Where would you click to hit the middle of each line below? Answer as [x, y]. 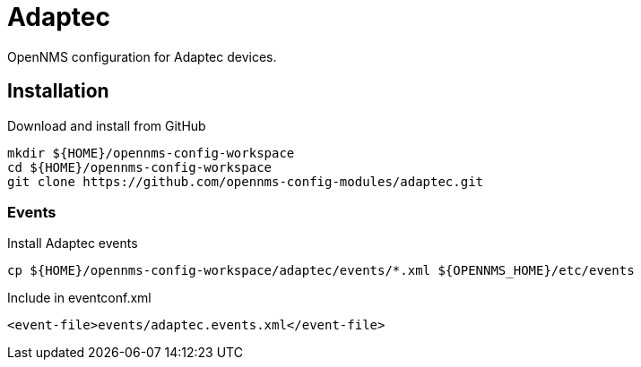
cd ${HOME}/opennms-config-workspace [140, 167]
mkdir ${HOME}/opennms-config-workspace [151, 153]
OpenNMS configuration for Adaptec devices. [142, 56]
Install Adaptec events [73, 243]
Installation [58, 91]
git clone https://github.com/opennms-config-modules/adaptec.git [246, 181]
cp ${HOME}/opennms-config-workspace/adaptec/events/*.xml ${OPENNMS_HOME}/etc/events [321, 271]
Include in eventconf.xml [79, 298]
